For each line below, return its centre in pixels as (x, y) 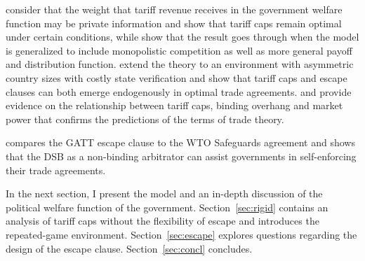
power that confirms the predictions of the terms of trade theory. (145, 119)
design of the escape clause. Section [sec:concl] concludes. (129, 248)
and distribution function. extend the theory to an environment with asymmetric (180, 64)
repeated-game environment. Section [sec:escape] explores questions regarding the (181, 234)
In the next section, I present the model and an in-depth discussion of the (164, 193)
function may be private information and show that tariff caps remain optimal (174, 23)
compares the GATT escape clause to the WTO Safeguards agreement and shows (180, 142)
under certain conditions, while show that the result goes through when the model (182, 37)
